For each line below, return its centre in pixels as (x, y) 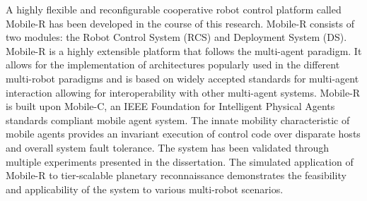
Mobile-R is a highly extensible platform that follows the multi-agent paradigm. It (184, 50)
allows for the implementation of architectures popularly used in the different (173, 65)
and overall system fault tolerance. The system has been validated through (168, 147)
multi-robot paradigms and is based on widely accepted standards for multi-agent (182, 78)
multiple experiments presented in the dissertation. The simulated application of (180, 161)
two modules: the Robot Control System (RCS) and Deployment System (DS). (176, 37)
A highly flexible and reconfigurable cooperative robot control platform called (174, 9)
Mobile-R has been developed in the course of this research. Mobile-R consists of (180, 23)
